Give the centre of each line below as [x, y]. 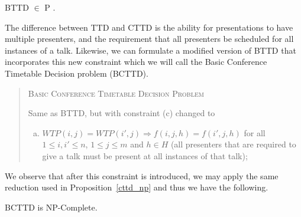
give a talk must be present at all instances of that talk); [145, 155]
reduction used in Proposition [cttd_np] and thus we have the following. [137, 187]
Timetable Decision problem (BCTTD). [77, 73]
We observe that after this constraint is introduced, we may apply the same [142, 175]
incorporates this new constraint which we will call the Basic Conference [136, 62]
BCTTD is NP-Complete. [51, 207]
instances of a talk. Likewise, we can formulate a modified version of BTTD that [150, 50]
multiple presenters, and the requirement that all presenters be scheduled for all [149, 39]
